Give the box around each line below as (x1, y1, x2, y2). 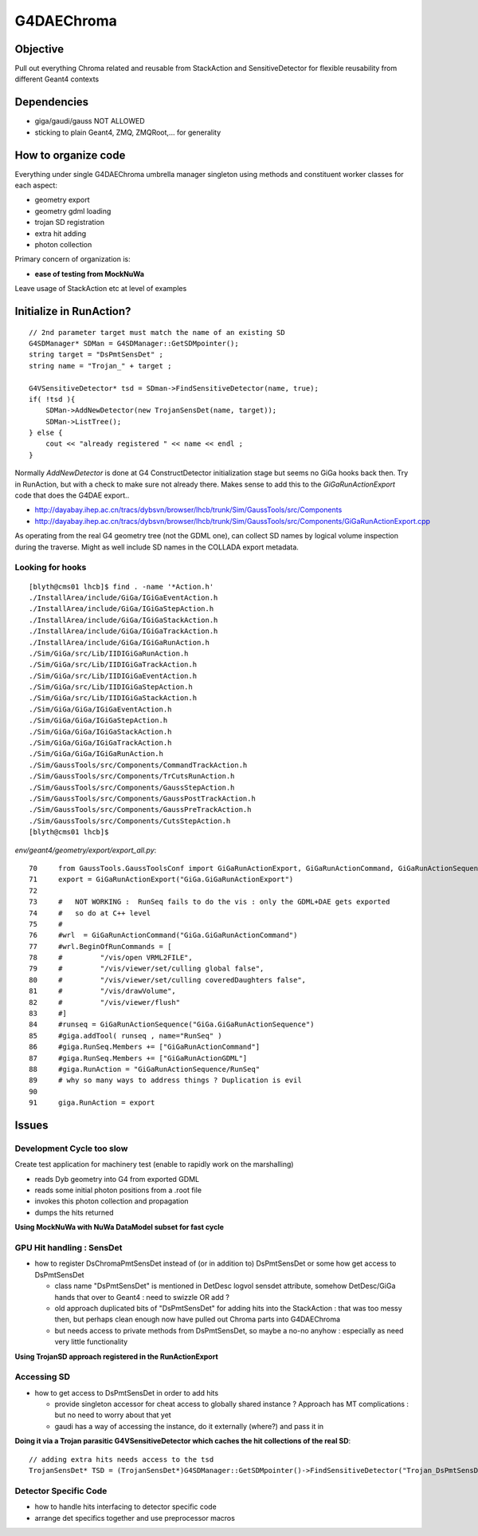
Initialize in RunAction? (14, 304, 131, 318)
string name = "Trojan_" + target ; (29, 361, 172, 370)
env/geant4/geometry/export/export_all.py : (14, 845, 157, 855)
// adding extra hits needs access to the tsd (29, 1455, 214, 1463)
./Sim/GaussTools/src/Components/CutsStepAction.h (29, 816, 231, 825)
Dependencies (14, 96, 89, 109)
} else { (29, 428, 63, 438)
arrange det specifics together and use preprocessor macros (34, 1513, 235, 1522)
